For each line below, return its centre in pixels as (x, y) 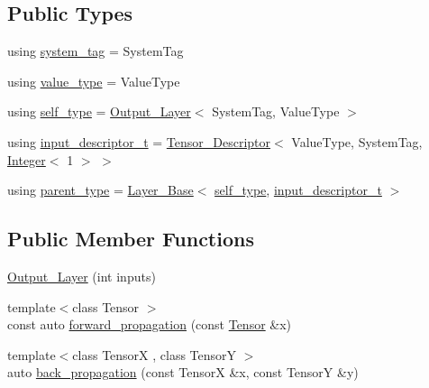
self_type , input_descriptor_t (298, 190)
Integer (27, 159)
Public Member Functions (131, 239)
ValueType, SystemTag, (357, 141)
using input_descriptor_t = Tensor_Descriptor (139, 141)
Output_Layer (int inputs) (82, 276)
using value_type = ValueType (94, 81)
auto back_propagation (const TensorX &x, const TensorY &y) (183, 372)
